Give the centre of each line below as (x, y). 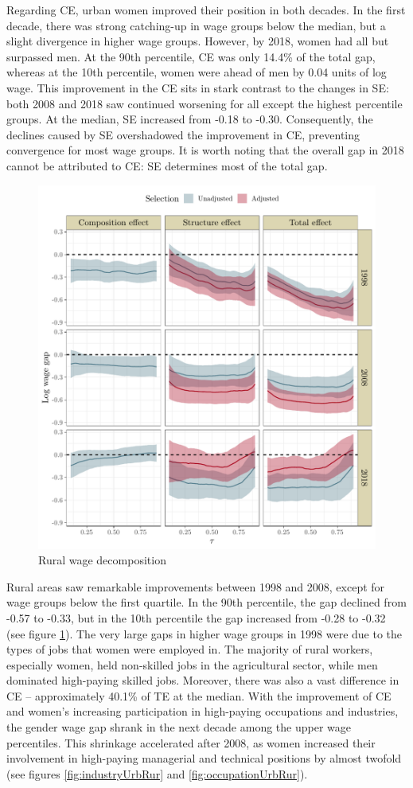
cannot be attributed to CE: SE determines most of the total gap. (167, 165)
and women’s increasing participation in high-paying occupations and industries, (203, 711)
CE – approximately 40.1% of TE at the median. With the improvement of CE (199, 695)
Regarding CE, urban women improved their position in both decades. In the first (206, 10)
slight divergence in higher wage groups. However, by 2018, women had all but (198, 41)
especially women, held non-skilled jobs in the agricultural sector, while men (192, 664)
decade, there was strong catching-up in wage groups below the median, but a (196, 25)
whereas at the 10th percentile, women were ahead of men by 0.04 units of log (197, 72)
